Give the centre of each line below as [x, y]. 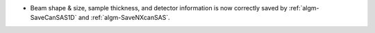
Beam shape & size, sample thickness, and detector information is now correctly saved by [159, 8]
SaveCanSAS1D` [53, 18]
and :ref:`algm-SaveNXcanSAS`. [124, 18]
